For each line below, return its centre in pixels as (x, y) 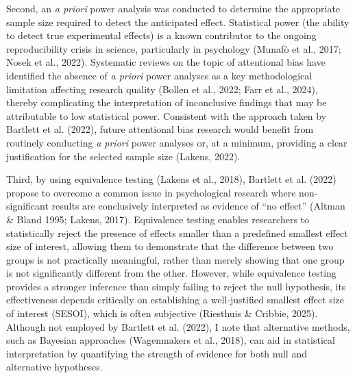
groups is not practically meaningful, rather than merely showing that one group (175, 259)
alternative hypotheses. (54, 367)
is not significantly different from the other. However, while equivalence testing (171, 273)
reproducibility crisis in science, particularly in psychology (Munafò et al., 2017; (174, 48)
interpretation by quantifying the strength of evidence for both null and (157, 353)
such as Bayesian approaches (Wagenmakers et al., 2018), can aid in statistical (171, 340)
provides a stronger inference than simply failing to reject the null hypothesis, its (176, 286)
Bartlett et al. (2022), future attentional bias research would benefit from (160, 129)
